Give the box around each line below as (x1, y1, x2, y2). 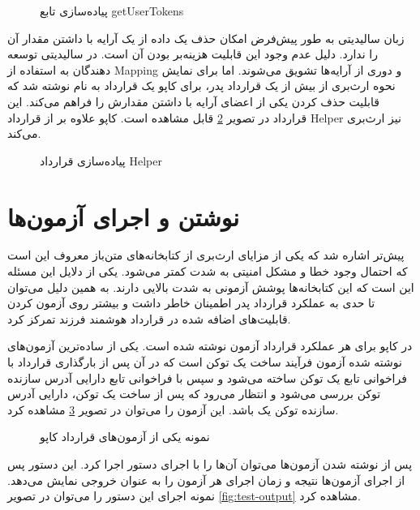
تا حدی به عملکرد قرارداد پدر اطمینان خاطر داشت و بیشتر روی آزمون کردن (7, 294, 375, 311)
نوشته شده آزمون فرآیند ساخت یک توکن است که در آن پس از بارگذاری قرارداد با (7, 354, 402, 371)
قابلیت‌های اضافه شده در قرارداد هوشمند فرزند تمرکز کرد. (7, 310, 291, 327)
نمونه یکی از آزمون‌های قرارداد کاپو (40, 428, 210, 445)
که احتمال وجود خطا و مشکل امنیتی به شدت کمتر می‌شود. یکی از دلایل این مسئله (7, 263, 408, 280)
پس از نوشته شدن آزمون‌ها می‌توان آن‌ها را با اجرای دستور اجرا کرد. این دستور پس (7, 456, 413, 472)
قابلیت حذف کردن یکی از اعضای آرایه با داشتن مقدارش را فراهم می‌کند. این (7, 92, 379, 109)
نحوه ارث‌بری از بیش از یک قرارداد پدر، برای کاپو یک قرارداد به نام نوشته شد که (7, 77, 396, 94)
